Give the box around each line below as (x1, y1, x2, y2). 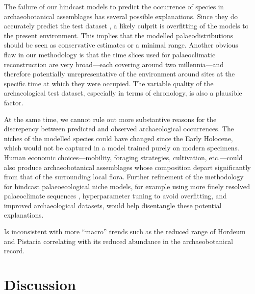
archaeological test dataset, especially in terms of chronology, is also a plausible (4, 88, 242, 98)
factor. (4, 97, 24, 107)
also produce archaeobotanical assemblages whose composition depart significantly (4, 162, 251, 172)
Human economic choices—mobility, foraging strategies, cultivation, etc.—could (4, 152, 243, 162)
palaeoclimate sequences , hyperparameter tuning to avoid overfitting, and (4, 191, 227, 201)
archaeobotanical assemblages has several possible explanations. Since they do (4, 11, 238, 21)
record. (4, 245, 25, 256)
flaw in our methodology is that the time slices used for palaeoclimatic (4, 49, 215, 59)
